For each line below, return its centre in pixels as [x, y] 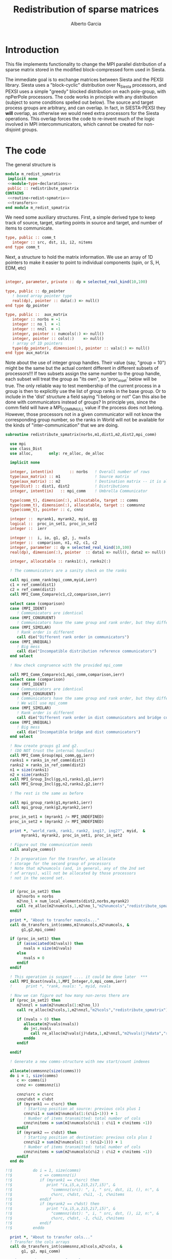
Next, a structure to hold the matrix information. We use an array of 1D [79, 257]
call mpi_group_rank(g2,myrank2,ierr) [51, 807]
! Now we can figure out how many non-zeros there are [70, 996]
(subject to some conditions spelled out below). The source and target [79, 102]
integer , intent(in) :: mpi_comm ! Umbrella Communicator [79, 491]
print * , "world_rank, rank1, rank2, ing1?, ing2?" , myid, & [78, 831]
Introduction [32, 50]
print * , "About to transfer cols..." [51, 1237]
